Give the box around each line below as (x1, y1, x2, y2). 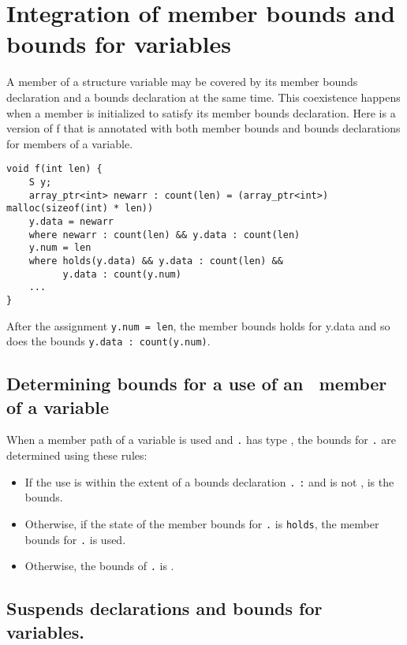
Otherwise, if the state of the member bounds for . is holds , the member (24, 515, 379, 531)
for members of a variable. (6, 135, 133, 151)
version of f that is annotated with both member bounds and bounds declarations (6, 120, 401, 136)
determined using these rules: (6, 447, 147, 464)
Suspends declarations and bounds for (6, 596, 323, 621)
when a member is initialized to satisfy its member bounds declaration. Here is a (6, 104, 396, 121)
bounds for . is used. (24, 531, 126, 547)
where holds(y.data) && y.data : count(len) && (28, 255, 283, 267)
